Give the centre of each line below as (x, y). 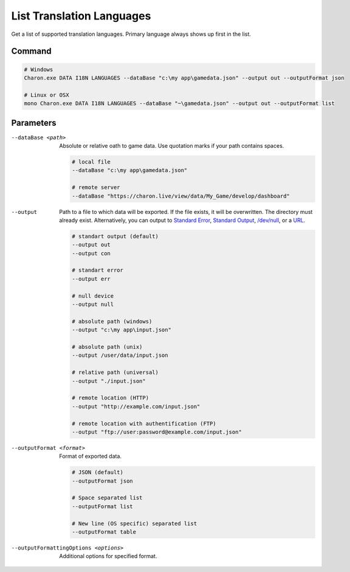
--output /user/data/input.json (120, 355)
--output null (93, 305)
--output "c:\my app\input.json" (122, 330)
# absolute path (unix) (107, 347)
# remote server (96, 188)
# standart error (98, 270)
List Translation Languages (81, 16)
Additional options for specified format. (108, 556)
